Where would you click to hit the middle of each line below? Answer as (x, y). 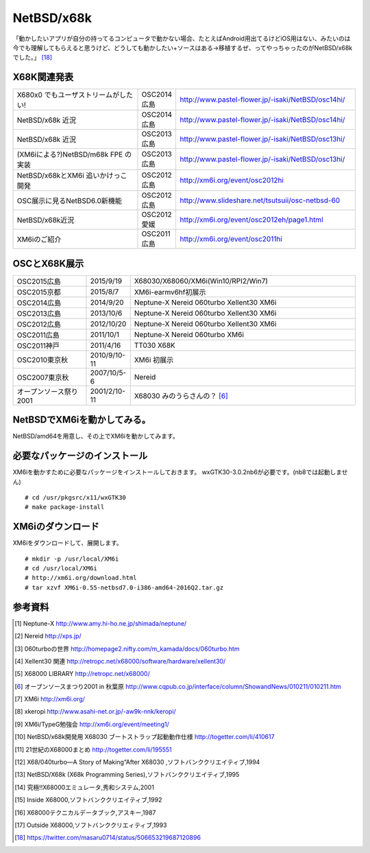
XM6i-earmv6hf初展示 (170, 292)
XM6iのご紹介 (39, 239)
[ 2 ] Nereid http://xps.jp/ (48, 636)
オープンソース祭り (47, 391)
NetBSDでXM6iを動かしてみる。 (82, 420)
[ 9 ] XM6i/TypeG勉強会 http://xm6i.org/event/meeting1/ (92, 724)
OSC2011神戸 (38, 345)
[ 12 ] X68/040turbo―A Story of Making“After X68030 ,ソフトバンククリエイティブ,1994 (137, 762)
